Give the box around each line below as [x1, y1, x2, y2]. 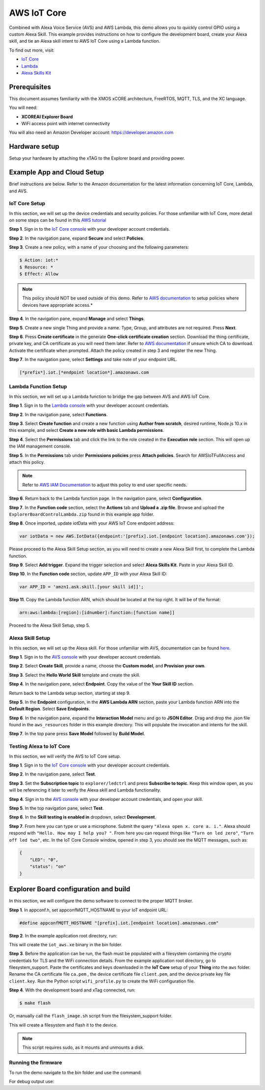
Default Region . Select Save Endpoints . [9, 706, 90, 712]
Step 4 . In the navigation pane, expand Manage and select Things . [9, 316, 145, 321]
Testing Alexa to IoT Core [9, 743, 71, 750]
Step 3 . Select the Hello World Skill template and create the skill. [9, 672, 140, 678]
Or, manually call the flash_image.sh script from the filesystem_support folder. [9, 1013, 173, 1019]
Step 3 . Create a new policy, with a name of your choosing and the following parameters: [9, 244, 189, 250]
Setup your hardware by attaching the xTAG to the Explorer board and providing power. [9, 155, 185, 161]
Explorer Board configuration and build [9, 885, 131, 893]
